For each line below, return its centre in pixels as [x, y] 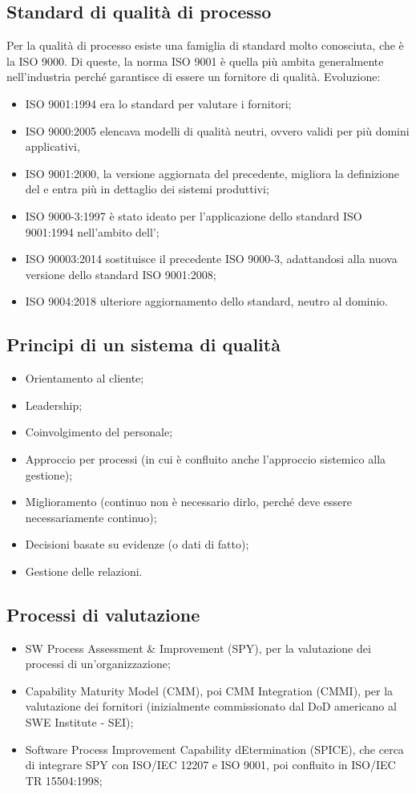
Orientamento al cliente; [85, 378]
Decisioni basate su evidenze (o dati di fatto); [137, 544]
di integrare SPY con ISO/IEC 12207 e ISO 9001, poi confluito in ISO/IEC [210, 765]
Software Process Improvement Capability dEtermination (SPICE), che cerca [214, 749]
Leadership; [54, 405]
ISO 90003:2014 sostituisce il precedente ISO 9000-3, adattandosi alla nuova [211, 259]
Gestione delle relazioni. [84, 571]
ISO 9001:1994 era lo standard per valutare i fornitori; [158, 103]
